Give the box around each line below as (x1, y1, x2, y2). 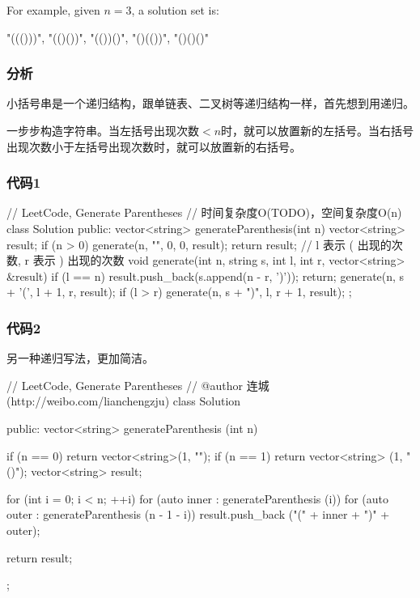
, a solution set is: (131, 2, 219, 18)
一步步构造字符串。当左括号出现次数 (6, 122, 199, 138)
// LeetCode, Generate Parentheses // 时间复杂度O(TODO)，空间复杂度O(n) (6, 204, 402, 221)
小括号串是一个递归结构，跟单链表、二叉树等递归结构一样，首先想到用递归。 (6, 95, 414, 112)
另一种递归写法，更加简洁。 (6, 350, 154, 367)
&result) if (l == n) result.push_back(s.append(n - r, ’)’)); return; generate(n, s (6, 267, 405, 284)
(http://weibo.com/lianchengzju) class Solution (6, 392, 241, 409)
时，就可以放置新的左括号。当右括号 (221, 122, 414, 138)
